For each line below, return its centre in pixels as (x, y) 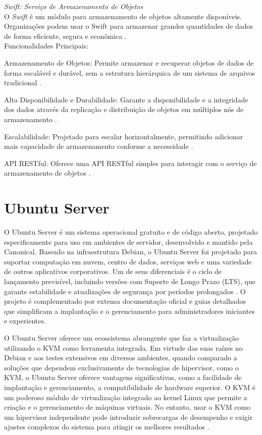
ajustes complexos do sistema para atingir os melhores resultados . (107, 427)
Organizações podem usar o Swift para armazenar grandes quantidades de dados (128, 26)
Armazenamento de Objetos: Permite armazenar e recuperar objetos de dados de (129, 62)
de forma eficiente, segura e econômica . (65, 36)
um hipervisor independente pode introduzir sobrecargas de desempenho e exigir (128, 417)
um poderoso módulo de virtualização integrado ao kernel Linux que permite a (126, 397)
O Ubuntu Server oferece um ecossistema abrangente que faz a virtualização (122, 337)
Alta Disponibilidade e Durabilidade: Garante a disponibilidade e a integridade (126, 99)
